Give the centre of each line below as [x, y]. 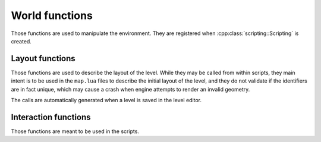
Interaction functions [51, 117]
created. [21, 41]
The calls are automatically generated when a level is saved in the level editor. [106, 100]
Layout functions [43, 59]
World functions [52, 15]
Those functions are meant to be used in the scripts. [75, 131]
